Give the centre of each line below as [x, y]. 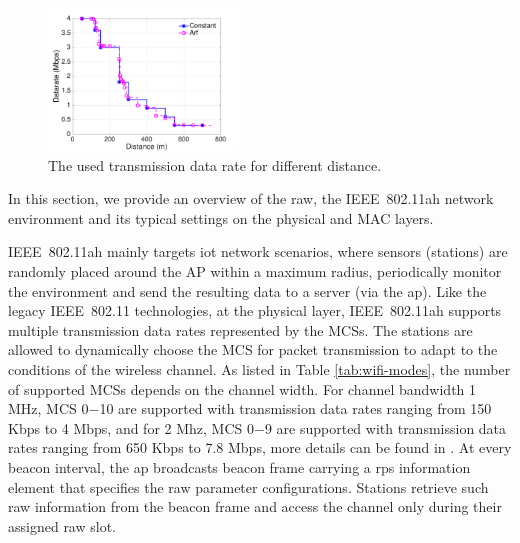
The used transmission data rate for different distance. [215, 164]
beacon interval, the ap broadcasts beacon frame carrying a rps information [239, 467]
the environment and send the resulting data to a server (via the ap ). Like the [247, 290]
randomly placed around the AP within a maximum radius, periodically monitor [255, 271]
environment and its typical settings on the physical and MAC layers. [221, 217]
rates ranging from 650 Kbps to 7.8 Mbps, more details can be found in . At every [260, 447]
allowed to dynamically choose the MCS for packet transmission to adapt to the [253, 349]
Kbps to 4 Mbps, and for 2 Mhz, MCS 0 [131, 427]
